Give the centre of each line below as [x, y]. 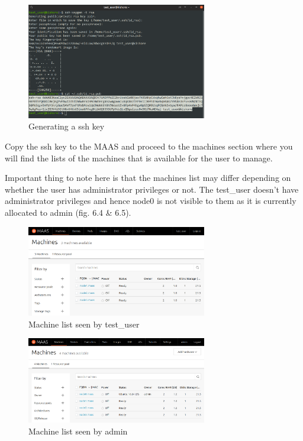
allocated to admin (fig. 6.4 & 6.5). [68, 213]
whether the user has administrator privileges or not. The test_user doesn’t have [152, 189]
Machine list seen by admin [78, 431]
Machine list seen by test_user [84, 324]
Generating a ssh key [67, 126]
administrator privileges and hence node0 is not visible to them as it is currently [151, 201]
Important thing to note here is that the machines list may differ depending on [148, 178]
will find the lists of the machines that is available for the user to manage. [139, 158]
